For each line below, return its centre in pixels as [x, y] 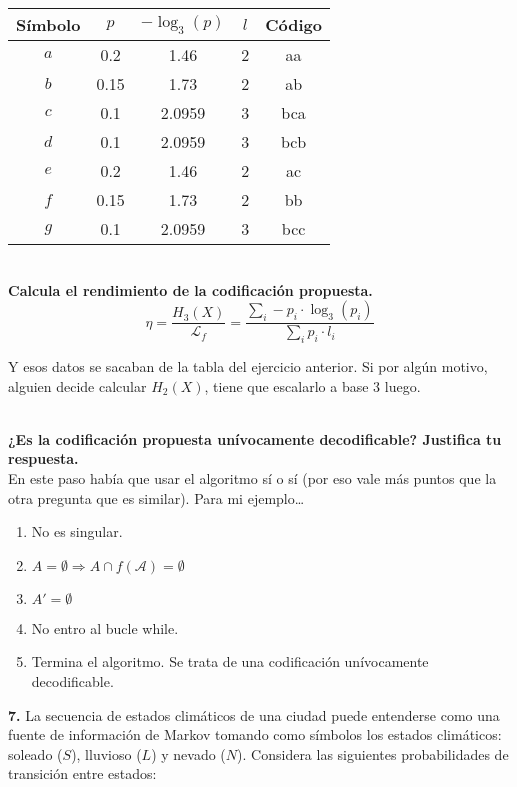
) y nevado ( [188, 753]
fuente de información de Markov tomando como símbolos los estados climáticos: [255, 734]
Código [293, 24]
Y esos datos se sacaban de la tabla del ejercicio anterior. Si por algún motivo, [248, 366]
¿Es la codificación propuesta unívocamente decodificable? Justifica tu [255, 438]
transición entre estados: [82, 773]
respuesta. [43, 458]
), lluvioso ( [106, 753]
